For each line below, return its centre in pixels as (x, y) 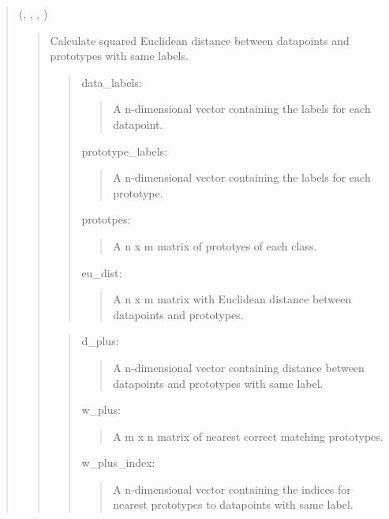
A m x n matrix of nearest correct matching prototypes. (248, 436)
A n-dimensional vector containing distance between (239, 367)
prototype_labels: (125, 150)
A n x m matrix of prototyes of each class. (215, 245)
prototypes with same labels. (119, 56)
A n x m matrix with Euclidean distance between (232, 299)
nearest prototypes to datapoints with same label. (233, 504)
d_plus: (100, 341)
